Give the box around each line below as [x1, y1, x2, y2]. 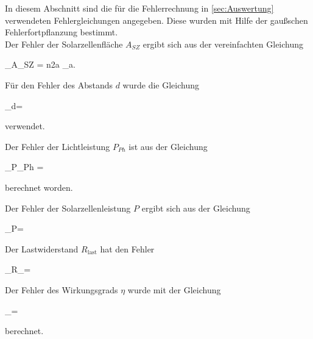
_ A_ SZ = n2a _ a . [5, 58, 76, 71]
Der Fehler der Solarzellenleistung [5, 201, 131, 214]
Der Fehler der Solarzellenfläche [5, 37, 123, 50]
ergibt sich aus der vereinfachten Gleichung [142, 37, 304, 50]
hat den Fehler [100, 242, 155, 255]
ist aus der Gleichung [128, 140, 208, 152]
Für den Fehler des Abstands [5, 78, 113, 91]
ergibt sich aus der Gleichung [141, 201, 250, 214]
